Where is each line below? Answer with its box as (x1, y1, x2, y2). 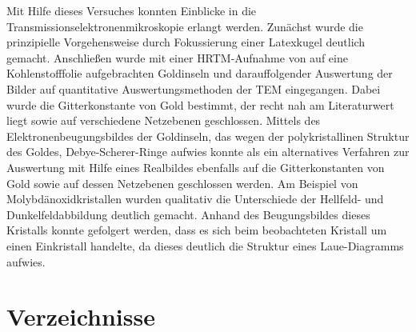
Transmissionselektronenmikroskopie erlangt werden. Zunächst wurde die (6, 18, 363, 34)
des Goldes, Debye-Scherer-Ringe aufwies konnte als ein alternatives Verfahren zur (6, 143, 410, 160)
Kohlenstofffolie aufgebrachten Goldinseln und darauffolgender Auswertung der (6, 65, 393, 82)
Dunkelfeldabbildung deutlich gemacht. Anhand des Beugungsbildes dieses (6, 206, 370, 222)
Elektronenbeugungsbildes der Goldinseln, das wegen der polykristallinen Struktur (6, 127, 410, 144)
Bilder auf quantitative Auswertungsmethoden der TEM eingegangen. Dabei (6, 80, 381, 97)
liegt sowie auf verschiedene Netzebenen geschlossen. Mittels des (6, 112, 321, 129)
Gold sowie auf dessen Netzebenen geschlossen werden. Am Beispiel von (6, 174, 358, 191)
